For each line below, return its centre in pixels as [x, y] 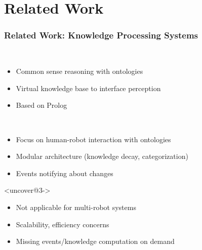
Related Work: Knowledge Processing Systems [101, 35]
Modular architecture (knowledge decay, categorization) [102, 156]
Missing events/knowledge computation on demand [95, 241]
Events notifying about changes [65, 173]
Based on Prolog [42, 105]
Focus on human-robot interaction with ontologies [93, 139]
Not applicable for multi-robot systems [76, 207]
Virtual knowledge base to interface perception [88, 88]
